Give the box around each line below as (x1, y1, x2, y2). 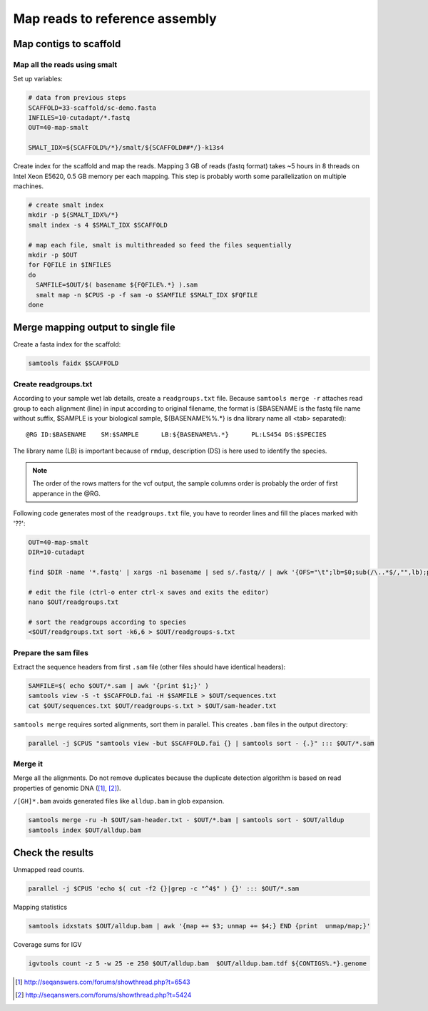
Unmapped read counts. (13, 866, 85, 873)
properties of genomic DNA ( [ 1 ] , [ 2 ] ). (13, 784, 121, 792)
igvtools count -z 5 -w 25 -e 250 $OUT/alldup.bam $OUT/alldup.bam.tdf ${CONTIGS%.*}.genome (28, 959, 367, 968)
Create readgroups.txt (13, 379, 93, 389)
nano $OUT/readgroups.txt (28, 597, 119, 606)
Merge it (13, 759, 43, 769)
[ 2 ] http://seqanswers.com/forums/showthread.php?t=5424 (15, 991, 192, 1000)
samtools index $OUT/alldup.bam (28, 826, 142, 834)
